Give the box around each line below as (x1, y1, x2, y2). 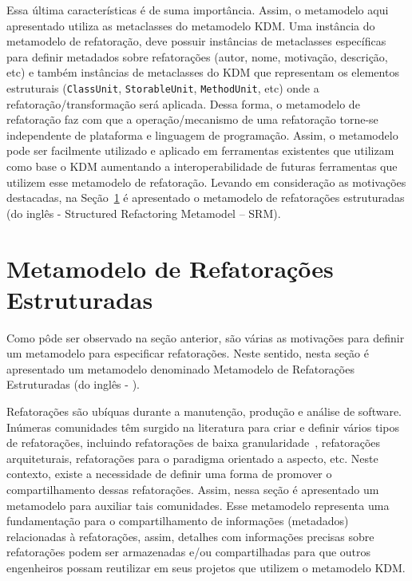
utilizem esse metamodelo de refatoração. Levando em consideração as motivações (6, 173, 406, 190)
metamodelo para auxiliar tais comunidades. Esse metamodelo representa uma (6, 496, 390, 513)
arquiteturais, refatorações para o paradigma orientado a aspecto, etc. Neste (6, 449, 378, 466)
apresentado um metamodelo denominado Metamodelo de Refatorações (6, 360, 355, 377)
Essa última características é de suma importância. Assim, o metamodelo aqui (6, 2, 389, 18)
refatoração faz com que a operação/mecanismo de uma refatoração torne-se (6, 111, 378, 128)
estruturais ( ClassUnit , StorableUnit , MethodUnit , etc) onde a (6, 79, 319, 96)
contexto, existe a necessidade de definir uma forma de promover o (6, 465, 332, 482)
